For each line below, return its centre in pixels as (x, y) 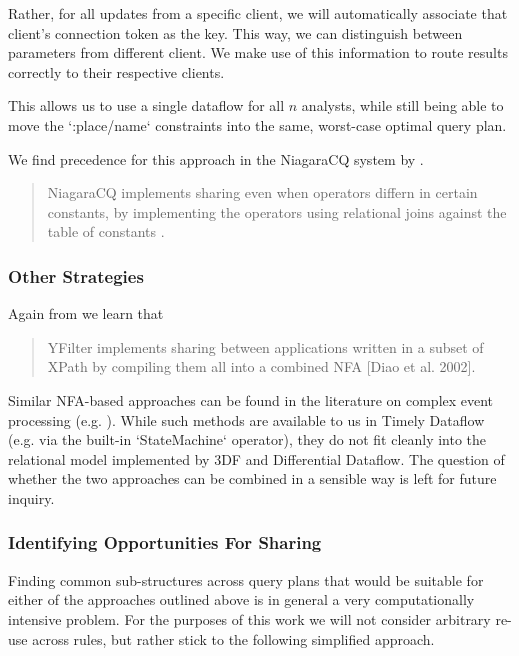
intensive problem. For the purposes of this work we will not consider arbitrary (249, 618)
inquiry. (31, 497)
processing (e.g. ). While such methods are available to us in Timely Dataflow (246, 419)
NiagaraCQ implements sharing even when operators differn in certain (262, 192)
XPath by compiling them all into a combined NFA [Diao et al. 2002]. (261, 366)
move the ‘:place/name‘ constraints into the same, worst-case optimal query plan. (257, 124)
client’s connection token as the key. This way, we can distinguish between (235, 32)
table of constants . (106, 231)
